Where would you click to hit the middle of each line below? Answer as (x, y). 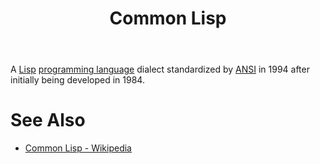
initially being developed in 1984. (77, 80)
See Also (48, 120)
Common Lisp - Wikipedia (78, 148)
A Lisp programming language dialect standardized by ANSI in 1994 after (160, 69)
